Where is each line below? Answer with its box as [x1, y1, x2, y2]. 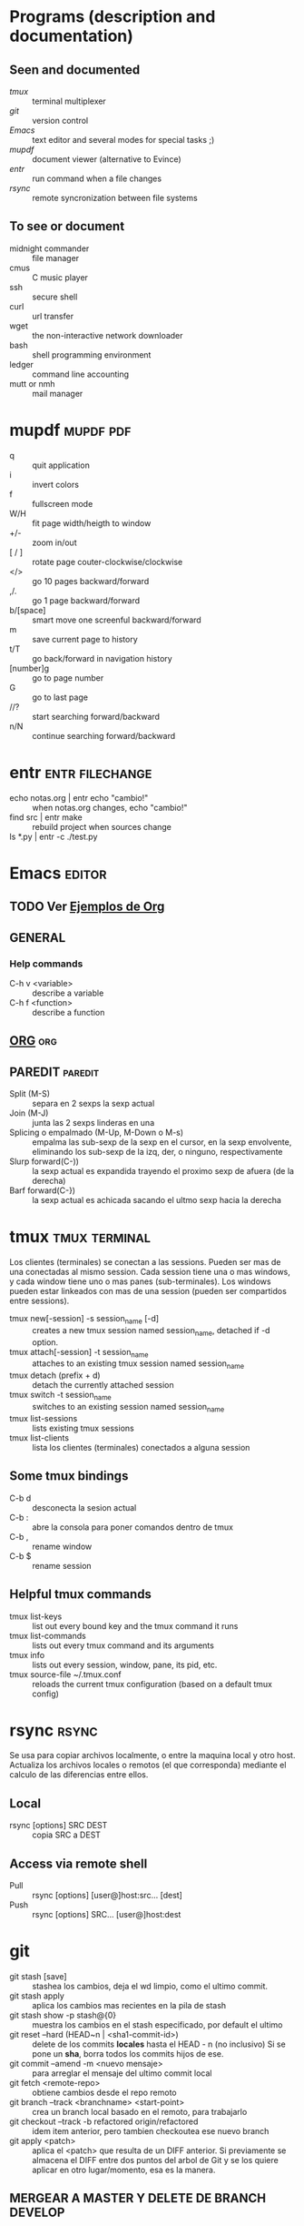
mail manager [32, 388, 83, 399]
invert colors [32, 479, 80, 490]
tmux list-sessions [9, 1412, 78, 1423]
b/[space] [9, 604, 46, 615]
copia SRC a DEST [32, 1829, 102, 1840]
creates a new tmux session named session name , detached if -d [32, 1324, 270, 1338]
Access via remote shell [9, 1856, 148, 1871]
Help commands [9, 957, 83, 970]
